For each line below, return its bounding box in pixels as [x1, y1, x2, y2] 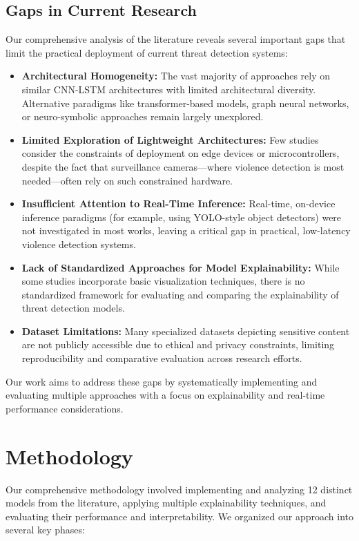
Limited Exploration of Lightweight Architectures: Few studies [21, 132, 319, 146]
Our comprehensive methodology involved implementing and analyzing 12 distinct [6, 482, 353, 496]
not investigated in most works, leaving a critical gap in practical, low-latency [21, 223, 351, 238]
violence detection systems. [21, 236, 136, 251]
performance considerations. [6, 401, 124, 415]
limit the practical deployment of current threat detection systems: [6, 45, 288, 59]
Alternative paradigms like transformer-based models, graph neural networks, [21, 95, 349, 110]
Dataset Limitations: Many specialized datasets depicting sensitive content [21, 323, 350, 338]
